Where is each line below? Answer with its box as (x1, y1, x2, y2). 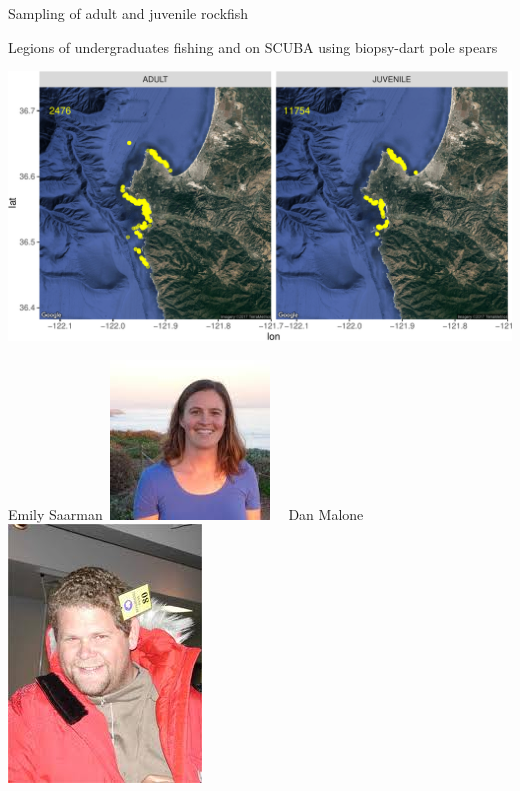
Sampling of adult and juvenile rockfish (8, 3, 249, 23)
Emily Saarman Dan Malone (8, 503, 364, 524)
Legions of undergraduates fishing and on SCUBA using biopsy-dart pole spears (8, 36, 498, 57)
